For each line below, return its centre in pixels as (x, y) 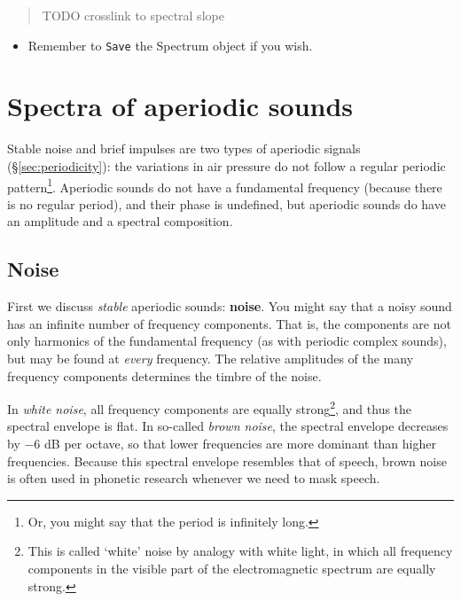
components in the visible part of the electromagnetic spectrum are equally (232, 568)
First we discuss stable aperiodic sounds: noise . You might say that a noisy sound (230, 306)
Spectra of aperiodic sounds (180, 106)
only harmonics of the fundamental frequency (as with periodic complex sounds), (227, 341)
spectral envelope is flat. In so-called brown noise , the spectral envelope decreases (228, 426)
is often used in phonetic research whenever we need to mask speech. (194, 478)
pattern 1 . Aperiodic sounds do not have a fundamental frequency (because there (225, 185)
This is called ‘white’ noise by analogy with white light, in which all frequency (240, 551)
